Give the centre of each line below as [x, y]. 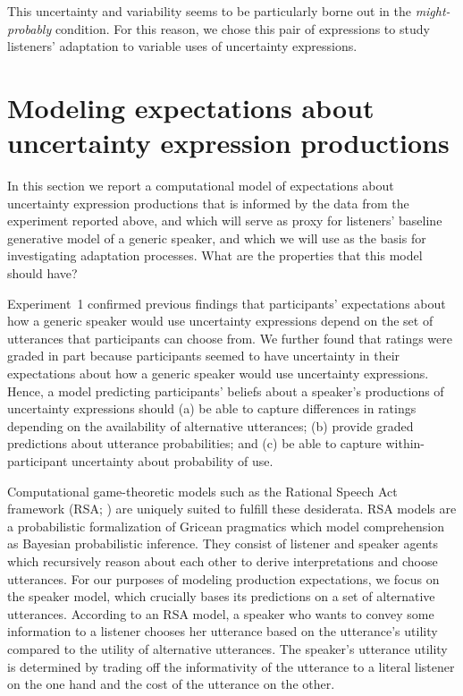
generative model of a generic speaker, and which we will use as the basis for [217, 238]
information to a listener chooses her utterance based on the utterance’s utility [223, 631]
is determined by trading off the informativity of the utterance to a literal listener [231, 666]
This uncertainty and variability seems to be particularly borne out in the [209, 11]
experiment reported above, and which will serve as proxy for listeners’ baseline [225, 221]
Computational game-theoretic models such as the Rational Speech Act [202, 491]
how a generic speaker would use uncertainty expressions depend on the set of [220, 321]
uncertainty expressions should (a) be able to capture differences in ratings [212, 408]
